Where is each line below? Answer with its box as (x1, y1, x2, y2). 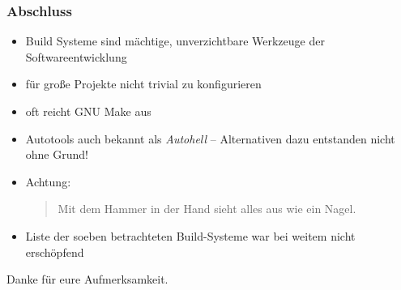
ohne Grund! (25, 146, 88, 163)
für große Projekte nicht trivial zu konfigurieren (25, 75, 262, 92)
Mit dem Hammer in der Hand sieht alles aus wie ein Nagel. (58, 200, 356, 217)
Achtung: (25, 173, 71, 190)
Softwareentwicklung (25, 48, 127, 65)
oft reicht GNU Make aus (25, 103, 151, 119)
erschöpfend (25, 243, 84, 260)
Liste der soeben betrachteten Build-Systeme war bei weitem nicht (25, 227, 356, 244)
